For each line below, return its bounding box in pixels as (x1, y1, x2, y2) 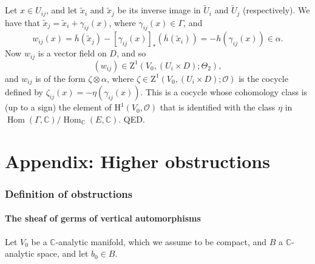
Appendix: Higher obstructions (5, 148, 270, 173)
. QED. (118, 112, 145, 125)
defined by (5, 86, 44, 98)
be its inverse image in (117, 4, 201, 16)
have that (5, 16, 40, 29)
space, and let (37, 247, 89, 260)
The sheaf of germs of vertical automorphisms (5, 212, 201, 225)
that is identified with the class (160, 101, 276, 113)
